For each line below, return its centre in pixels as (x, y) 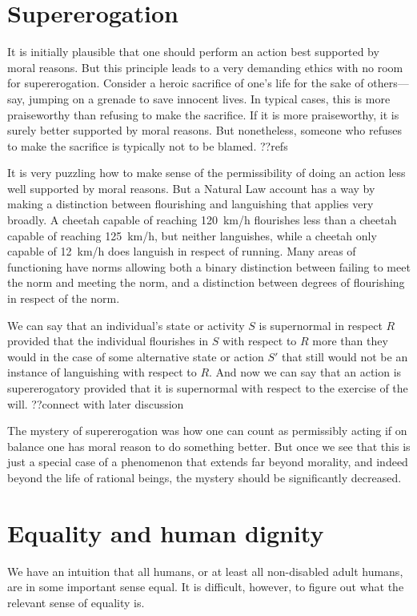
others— (388, 83)
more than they (350, 341)
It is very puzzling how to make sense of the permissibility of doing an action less (206, 173)
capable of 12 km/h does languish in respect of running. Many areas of (182, 251)
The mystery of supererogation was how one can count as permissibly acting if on (207, 431)
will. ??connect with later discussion (96, 403)
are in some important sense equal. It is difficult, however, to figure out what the (206, 587)
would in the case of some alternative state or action (136, 356)
